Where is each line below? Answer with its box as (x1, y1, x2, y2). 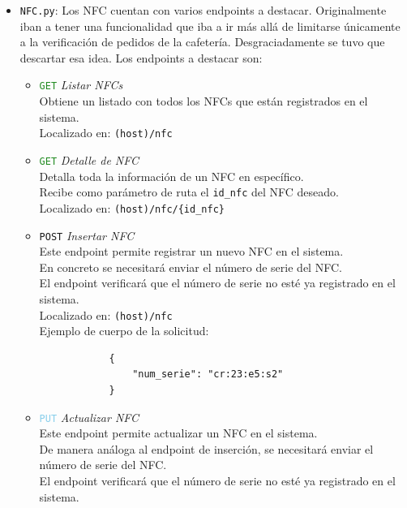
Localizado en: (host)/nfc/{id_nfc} (39, 199, 225, 216)
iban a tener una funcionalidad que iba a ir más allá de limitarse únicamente (19, 17, 401, 34)
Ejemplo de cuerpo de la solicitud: (39, 322, 209, 339)
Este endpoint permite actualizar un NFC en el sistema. (39, 424, 318, 441)
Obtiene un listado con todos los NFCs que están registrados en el (39, 93, 368, 110)
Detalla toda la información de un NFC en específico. (39, 167, 304, 184)
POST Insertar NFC (39, 226, 135, 243)
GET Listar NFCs (39, 76, 123, 93)
